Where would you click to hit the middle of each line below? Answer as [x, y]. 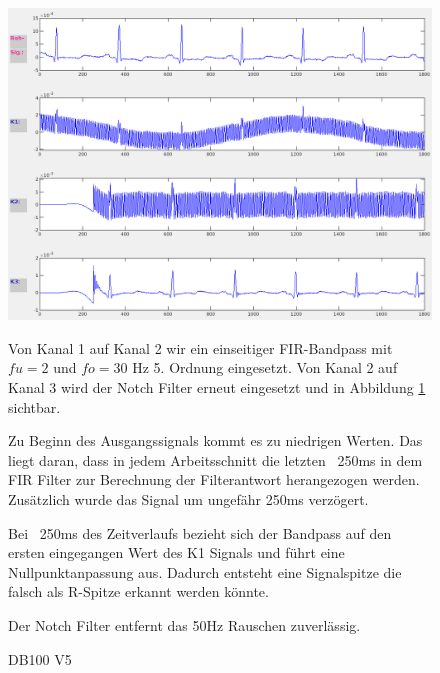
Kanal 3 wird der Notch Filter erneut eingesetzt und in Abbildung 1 [217, 386]
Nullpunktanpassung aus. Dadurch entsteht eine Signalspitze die [205, 571]
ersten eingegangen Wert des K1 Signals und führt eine [176, 552]
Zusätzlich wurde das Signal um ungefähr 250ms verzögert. [188, 498]
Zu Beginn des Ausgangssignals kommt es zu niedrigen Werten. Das [215, 440]
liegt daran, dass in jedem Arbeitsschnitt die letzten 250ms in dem [215, 459]
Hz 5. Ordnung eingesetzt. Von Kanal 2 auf [265, 367]
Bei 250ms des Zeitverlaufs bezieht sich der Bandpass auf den [200, 532]
